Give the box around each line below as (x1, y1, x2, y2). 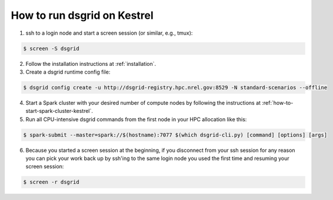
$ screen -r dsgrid (23, 179, 79, 185)
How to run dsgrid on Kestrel (11, 9, 154, 22)
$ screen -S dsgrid (23, 45, 79, 52)
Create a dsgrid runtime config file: (25, 68, 111, 75)
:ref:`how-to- (262, 99, 294, 106)
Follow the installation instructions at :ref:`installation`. (25, 60, 156, 67)
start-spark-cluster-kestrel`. (25, 108, 94, 115)
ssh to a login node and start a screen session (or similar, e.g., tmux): (25, 29, 193, 36)
